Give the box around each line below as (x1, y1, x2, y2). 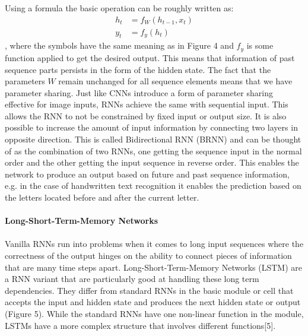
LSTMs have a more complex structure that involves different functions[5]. (5, 319, 276, 331)
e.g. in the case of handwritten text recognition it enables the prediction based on (5, 179, 301, 192)
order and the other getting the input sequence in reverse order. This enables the (5, 156, 299, 169)
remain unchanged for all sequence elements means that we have (58, 75, 293, 87)
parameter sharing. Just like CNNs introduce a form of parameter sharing (5, 86, 273, 99)
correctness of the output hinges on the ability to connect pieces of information (5, 249, 292, 261)
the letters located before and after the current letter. (5, 191, 199, 204)
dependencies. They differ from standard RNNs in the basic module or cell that (5, 284, 294, 296)
